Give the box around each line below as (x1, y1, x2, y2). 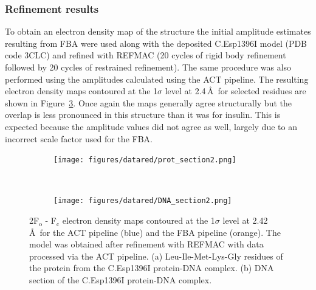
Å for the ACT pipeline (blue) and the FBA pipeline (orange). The (29, 226, 281, 238)
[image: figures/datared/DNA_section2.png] (53, 196, 232, 205)
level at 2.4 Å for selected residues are (165, 85, 306, 97)
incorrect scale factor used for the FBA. (5, 132, 153, 145)
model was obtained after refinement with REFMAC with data (29, 238, 264, 250)
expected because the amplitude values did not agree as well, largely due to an (5, 120, 297, 133)
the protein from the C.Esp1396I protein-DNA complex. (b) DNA (29, 261, 274, 274)
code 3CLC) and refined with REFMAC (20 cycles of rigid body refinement (5, 49, 286, 61)
